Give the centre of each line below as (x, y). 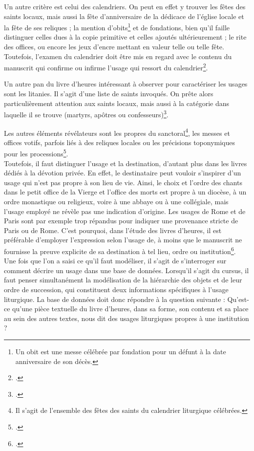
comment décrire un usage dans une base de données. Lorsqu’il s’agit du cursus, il (127, 270)
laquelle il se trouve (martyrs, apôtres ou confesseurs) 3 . (86, 114)
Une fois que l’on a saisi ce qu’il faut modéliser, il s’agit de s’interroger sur (115, 261)
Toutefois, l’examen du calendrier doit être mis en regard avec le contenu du (118, 56)
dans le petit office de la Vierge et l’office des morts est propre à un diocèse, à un (125, 192)
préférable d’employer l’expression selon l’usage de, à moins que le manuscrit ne (123, 240)
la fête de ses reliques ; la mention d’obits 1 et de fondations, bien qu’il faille (117, 27)
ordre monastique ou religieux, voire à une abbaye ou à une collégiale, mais (116, 201)
